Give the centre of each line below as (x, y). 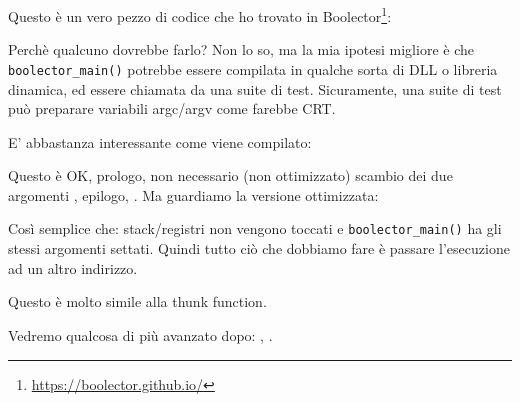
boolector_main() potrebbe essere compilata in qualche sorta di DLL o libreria (253, 68)
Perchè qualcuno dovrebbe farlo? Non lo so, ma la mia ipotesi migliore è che (241, 49)
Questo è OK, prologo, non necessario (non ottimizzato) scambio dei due (230, 175)
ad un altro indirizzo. (73, 267)
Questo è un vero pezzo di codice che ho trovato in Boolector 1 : (200, 14)
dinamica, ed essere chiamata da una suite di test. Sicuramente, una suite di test (255, 88)
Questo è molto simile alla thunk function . (137, 301)
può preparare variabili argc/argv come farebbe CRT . (172, 108)
